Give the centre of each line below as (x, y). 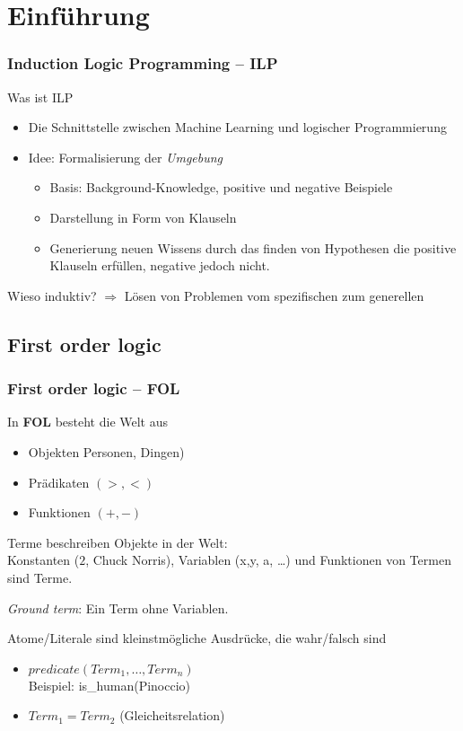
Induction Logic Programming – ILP (143, 63)
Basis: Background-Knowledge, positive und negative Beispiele (221, 187)
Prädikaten (59, 482)
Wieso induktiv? (52, 295)
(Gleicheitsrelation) (172, 715)
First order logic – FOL (94, 388)
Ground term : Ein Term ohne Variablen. (118, 608)
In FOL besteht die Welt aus (88, 422)
